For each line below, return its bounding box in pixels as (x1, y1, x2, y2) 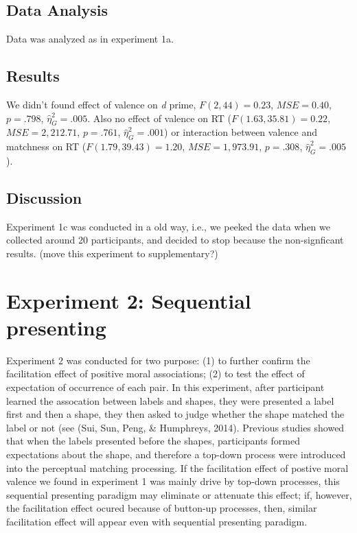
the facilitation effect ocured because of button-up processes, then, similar (6, 501, 317, 515)
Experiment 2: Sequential (6, 286, 251, 314)
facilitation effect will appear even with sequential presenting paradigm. (6, 514, 308, 528)
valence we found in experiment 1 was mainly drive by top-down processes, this (6, 474, 340, 488)
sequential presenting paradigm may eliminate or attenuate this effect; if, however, (6, 487, 352, 501)
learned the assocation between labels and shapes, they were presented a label (6, 393, 334, 407)
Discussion (6, 187, 82, 208)
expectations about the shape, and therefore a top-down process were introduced (6, 447, 346, 462)
